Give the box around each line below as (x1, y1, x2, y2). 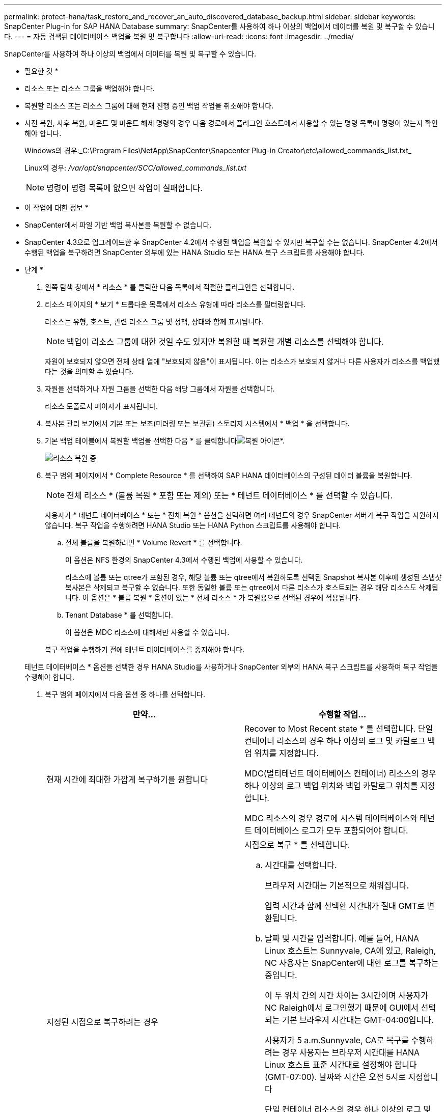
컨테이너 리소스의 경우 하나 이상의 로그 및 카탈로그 (244, 736, 426, 746)
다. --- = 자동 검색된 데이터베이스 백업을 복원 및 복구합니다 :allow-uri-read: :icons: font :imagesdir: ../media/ (4, 32, 354, 41)
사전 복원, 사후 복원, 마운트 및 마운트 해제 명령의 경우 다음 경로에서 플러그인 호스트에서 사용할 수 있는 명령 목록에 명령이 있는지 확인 (24, 119, 438, 127)
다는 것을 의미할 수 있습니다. (45, 367, 134, 376)
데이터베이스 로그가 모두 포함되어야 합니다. (254, 825, 408, 836)
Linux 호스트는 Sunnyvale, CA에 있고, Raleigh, (265, 946, 436, 956)
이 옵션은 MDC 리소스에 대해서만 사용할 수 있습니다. (65, 628, 230, 636)
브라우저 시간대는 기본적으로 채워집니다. (265, 880, 409, 891)
